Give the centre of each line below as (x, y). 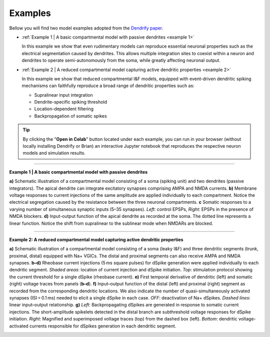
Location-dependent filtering (64, 109)
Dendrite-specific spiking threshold (71, 102)
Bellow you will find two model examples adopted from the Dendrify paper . (86, 28)
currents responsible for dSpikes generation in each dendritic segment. (103, 326)
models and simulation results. (54, 153)
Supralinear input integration (64, 95)
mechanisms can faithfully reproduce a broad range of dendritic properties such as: (108, 86)
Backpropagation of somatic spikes (70, 116)
